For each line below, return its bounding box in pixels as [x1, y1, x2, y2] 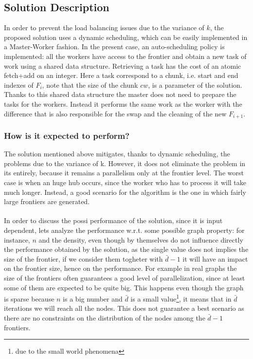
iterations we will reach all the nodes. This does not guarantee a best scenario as [4, 303, 244, 313]
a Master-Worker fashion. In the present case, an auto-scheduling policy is [4, 41, 225, 52]
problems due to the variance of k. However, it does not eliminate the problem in [4, 158, 246, 168]
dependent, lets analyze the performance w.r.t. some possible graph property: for [4, 225, 245, 235]
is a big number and [63, 293, 123, 303]
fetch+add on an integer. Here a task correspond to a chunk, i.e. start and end [4, 70, 238, 80]
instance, [4, 234, 30, 245]
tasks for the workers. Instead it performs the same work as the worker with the [4, 98, 242, 109]
